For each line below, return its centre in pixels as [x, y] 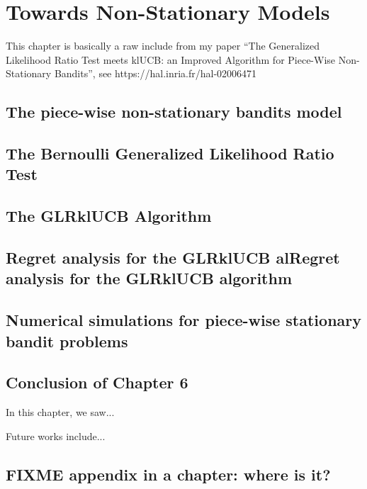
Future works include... [56, 435]
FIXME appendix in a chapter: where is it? [168, 474]
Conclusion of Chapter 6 [97, 382]
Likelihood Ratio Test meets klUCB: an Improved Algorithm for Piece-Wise [171, 59]
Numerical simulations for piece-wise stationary [184, 320]
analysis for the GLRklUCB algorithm [149, 278]
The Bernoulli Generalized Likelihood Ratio [170, 153]
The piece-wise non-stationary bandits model [174, 112]
